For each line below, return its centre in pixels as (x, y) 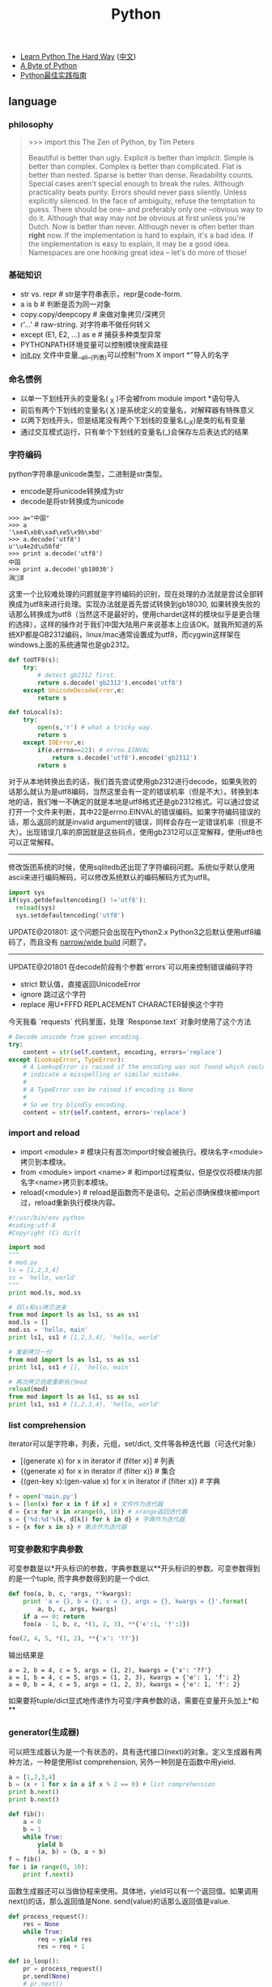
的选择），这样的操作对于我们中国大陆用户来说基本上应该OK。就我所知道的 (132, 624)
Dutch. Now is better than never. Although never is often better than (141, 226)
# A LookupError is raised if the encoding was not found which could (144, 1067)
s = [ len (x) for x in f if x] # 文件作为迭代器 (86, 1505)
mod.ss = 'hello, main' (49, 1330)
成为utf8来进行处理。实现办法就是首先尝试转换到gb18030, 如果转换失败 (134, 604)
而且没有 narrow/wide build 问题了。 (90, 942)
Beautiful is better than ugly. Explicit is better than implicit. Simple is (141, 157)
